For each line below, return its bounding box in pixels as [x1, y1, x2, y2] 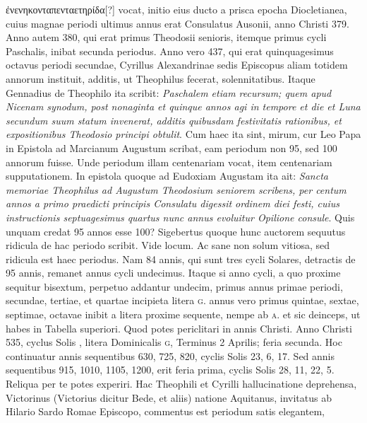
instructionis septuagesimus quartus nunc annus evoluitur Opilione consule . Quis [6, 209, 355, 224]
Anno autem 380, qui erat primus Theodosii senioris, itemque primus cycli [6, 30, 327, 45]
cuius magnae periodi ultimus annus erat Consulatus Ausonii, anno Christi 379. [6, 16, 349, 30]
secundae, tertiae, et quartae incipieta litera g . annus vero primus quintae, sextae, [6, 293, 359, 308]
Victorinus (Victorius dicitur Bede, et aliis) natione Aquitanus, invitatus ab [6, 390, 332, 405]
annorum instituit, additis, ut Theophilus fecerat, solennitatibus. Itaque [6, 71, 315, 86]
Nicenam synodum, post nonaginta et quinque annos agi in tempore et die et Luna [6, 99, 361, 114]
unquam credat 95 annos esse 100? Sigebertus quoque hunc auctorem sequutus [6, 224, 346, 238]
